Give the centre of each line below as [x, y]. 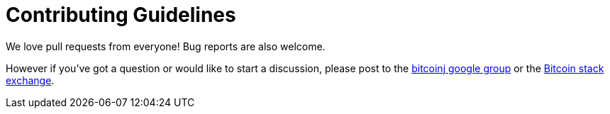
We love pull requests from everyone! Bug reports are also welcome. [166, 46]
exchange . [30, 80]
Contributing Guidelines [121, 15]
